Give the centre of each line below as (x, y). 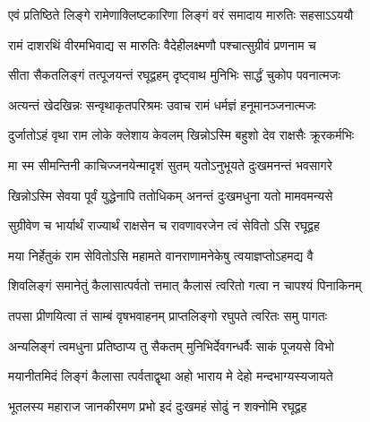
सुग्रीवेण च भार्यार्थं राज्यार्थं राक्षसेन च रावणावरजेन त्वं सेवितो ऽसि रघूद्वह (164, 225)
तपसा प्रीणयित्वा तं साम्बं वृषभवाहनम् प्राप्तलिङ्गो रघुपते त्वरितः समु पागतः (168, 315)
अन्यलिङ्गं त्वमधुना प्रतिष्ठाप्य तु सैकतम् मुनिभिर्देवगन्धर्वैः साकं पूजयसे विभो (171, 345)
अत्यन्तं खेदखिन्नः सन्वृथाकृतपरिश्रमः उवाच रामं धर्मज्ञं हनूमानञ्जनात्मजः (162, 104)
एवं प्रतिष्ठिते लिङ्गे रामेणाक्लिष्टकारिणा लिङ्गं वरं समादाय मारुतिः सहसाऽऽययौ (181, 14)
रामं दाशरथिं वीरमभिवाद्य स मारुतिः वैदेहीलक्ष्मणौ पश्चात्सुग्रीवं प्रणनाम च (162, 44)
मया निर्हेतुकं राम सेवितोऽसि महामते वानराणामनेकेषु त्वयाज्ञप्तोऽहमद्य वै (161, 255)
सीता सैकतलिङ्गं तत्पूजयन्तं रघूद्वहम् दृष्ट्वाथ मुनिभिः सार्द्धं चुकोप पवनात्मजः (174, 75)
